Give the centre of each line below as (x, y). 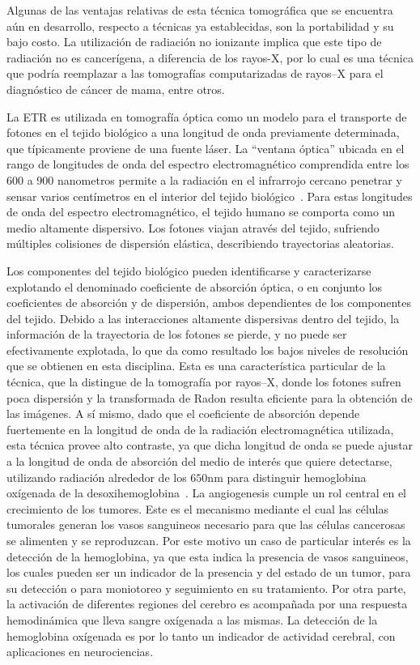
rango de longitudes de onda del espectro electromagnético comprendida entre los (208, 164)
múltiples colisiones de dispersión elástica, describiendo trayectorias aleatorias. (200, 243)
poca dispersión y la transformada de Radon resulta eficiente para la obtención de (210, 397)
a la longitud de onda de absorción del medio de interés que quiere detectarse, (199, 461)
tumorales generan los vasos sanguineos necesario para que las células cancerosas (206, 524)
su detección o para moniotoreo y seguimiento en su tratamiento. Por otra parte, (206, 588)
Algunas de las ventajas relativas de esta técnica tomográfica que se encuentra (200, 10)
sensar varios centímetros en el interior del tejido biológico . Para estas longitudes (210, 196)
